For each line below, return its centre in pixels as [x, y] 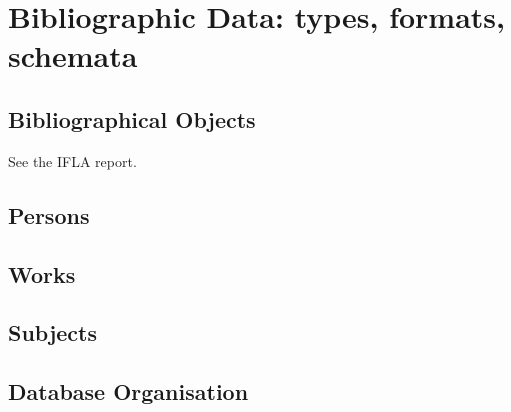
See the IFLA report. [72, 160]
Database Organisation [128, 391]
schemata [73, 55]
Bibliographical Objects [132, 118]
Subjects [53, 332]
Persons [49, 214]
